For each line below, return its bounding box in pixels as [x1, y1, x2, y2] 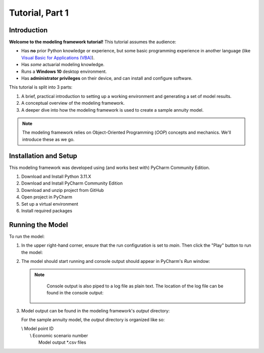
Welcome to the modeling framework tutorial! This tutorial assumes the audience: [9, 39, 176, 45]
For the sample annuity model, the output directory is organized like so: [21, 317, 165, 323]
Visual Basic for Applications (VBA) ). [21, 54, 95, 61]
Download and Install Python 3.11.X [21, 174, 91, 180]
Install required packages [21, 208, 73, 213]
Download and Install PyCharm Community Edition [21, 180, 123, 186]
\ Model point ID [21, 326, 54, 331]
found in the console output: [46, 290, 104, 296]
